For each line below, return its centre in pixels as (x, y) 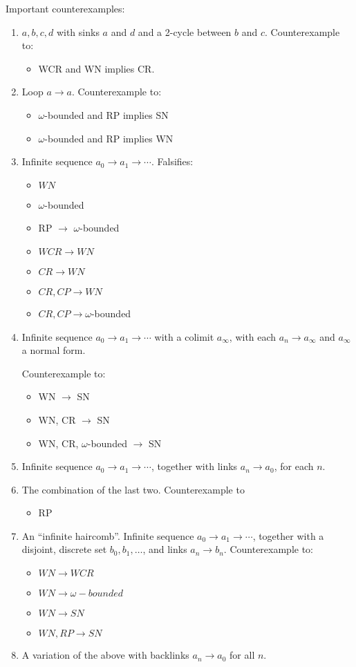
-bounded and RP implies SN (106, 114)
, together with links (194, 466)
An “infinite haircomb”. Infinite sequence (108, 535)
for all (242, 655)
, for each (294, 466)
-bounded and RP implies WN (109, 138)
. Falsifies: (172, 161)
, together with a (288, 535)
